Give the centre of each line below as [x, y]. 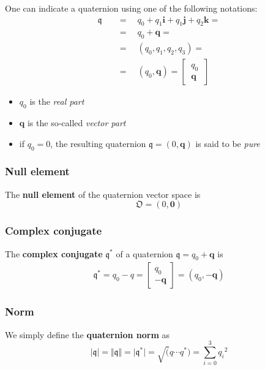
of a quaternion [144, 253]
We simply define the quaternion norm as [88, 334]
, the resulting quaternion [98, 143]
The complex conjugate [54, 253]
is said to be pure [228, 143]
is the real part [57, 101]
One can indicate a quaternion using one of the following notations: [131, 8]
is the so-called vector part [77, 123]
